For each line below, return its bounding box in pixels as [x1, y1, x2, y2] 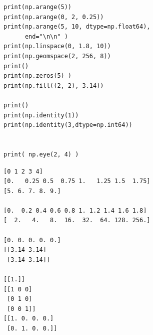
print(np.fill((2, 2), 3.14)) [3, 82, 104, 89]
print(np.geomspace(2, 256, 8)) [3, 52, 111, 60]
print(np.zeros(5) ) [3, 72, 72, 80]
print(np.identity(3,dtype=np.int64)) [3, 121, 132, 129]
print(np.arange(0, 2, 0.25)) [3, 13, 104, 21]
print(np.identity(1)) [3, 111, 79, 119]
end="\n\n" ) [24, 33, 68, 40]
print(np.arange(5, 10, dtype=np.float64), [3, 23, 150, 31]
